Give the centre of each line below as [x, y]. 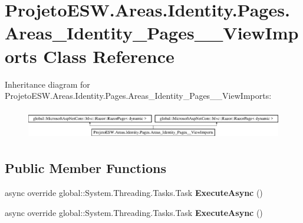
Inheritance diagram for [47, 84]
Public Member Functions [85, 168]
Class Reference [109, 56]
